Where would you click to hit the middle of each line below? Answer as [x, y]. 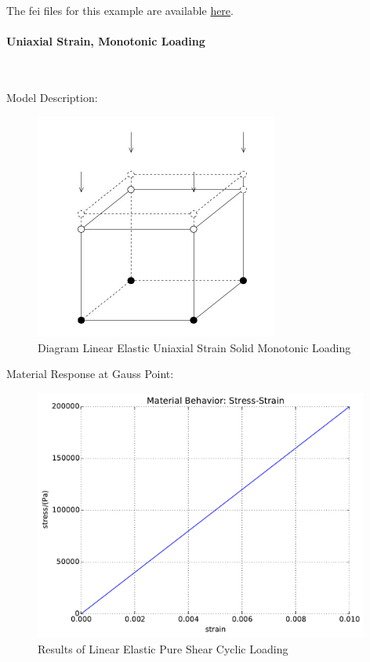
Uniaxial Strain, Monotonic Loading [106, 41]
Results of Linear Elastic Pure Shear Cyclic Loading [163, 648]
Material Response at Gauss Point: [90, 374]
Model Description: [52, 97]
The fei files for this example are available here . [120, 10]
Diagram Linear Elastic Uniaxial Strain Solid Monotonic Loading [194, 347]
